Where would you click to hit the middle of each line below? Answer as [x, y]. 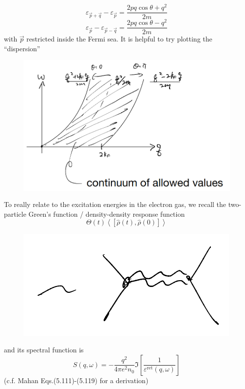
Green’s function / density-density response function [107, 214]
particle [15, 214]
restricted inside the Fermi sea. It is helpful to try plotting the [119, 39]
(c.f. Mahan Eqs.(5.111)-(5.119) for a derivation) [76, 380]
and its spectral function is [44, 349]
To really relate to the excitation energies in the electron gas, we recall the [115, 204]
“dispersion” [22, 48]
